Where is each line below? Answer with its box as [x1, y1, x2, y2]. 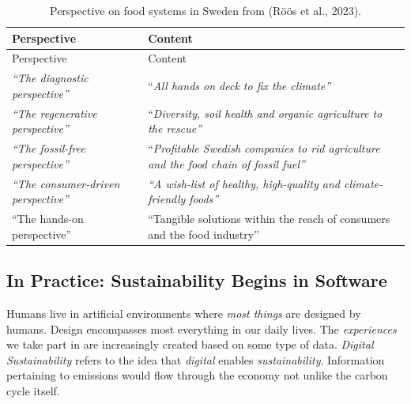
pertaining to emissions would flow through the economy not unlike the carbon [6, 367, 388, 383]
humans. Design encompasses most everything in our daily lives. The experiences [6, 320, 397, 337]
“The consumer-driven [12, 175, 120, 191]
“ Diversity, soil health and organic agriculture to [148, 104, 383, 121]
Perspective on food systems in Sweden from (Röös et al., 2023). [50, 2, 361, 18]
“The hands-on [12, 210, 84, 227]
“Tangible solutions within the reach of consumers [148, 210, 390, 227]
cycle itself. [6, 382, 60, 398]
